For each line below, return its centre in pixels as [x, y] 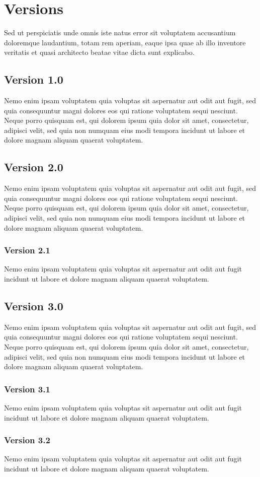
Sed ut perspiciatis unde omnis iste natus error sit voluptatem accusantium [120, 32]
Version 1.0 [34, 79]
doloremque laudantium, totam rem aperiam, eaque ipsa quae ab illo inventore [125, 42]
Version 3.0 [34, 306]
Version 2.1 [27, 250]
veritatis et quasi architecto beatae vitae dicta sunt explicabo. [99, 52]
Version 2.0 [34, 167]
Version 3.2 [27, 440]
